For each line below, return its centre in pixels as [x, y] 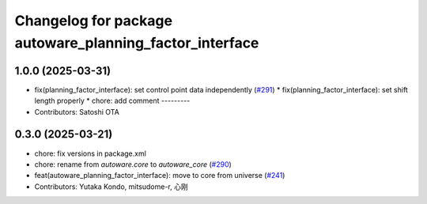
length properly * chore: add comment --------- [112, 101]
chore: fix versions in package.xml [90, 153]
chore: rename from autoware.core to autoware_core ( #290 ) [133, 164]
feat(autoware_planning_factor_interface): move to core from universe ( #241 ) [160, 176]
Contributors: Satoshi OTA [77, 111]
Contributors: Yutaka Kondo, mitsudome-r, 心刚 [111, 187]
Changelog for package [94, 21]
